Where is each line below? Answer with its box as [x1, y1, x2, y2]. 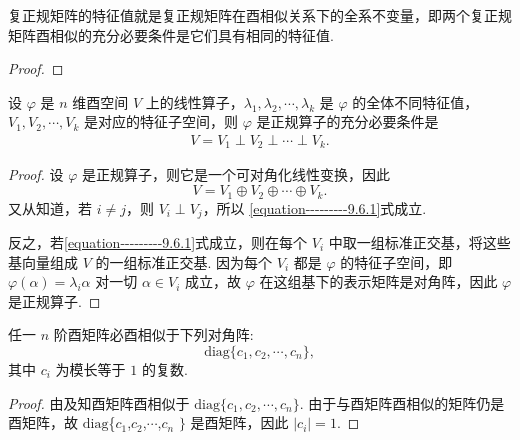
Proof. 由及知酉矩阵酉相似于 [8, 392, 190, 413]
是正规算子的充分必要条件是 [256, 111, 439, 132]
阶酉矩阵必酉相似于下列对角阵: [53, 324, 254, 345]
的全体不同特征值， [352, 91, 479, 112]
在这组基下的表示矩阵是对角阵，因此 [259, 271, 498, 292]
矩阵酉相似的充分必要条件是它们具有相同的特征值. [8, 24, 334, 45]
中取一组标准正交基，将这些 [328, 231, 511, 252]
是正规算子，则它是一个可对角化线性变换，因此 [82, 164, 391, 185]
